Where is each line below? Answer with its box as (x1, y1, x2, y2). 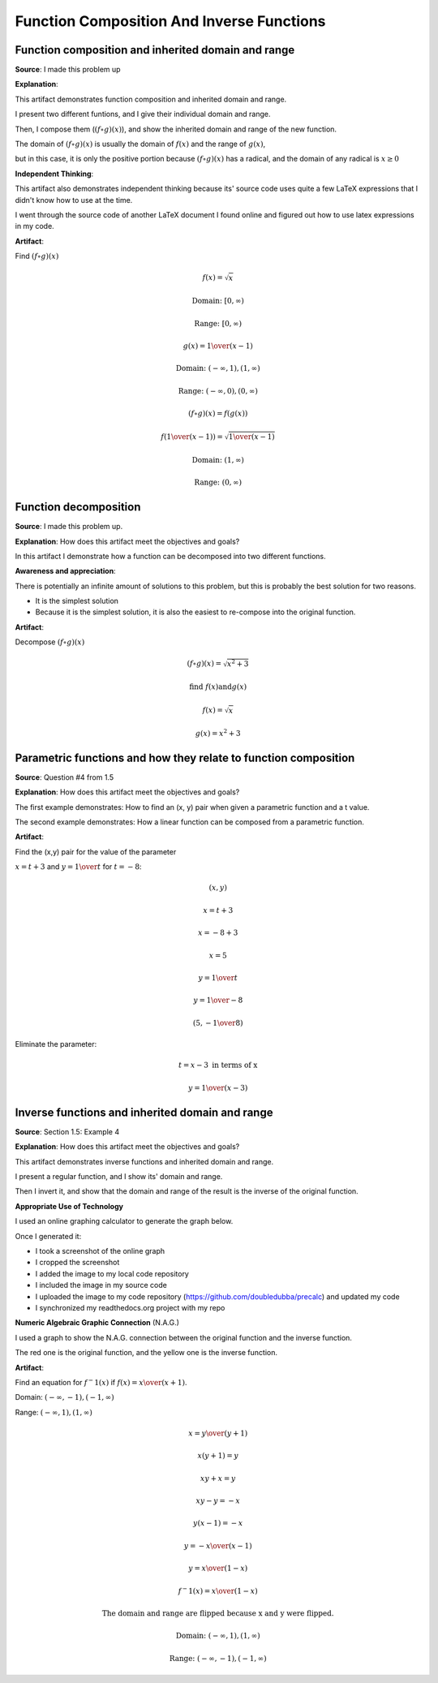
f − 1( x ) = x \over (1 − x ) (178, 1585, 259, 1595)
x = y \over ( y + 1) (187, 1428, 248, 1438)
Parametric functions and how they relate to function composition (15, 751, 355, 764)
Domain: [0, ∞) (191, 296, 245, 306)
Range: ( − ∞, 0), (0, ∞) (178, 386, 259, 395)
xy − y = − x (195, 1496, 241, 1505)
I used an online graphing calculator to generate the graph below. (15, 1216, 234, 1226)
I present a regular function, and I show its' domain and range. (15, 1172, 223, 1182)
